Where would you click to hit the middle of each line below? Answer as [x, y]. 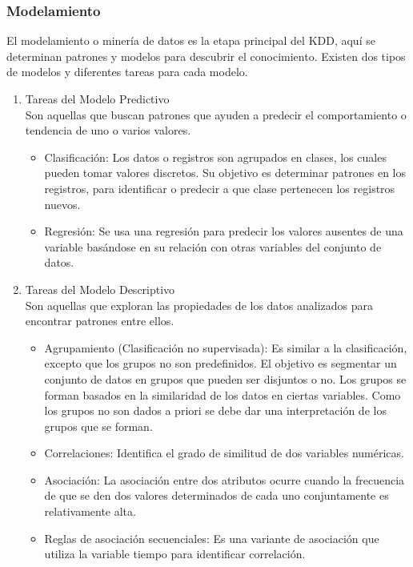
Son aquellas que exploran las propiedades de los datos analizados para [199, 305]
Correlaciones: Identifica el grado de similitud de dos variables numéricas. [224, 453]
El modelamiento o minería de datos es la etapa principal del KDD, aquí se [191, 40]
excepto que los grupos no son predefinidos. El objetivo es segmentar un [221, 363]
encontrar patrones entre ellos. [100, 321]
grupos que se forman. [98, 426]
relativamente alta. [90, 511]
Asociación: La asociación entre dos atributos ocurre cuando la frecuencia [225, 479]
